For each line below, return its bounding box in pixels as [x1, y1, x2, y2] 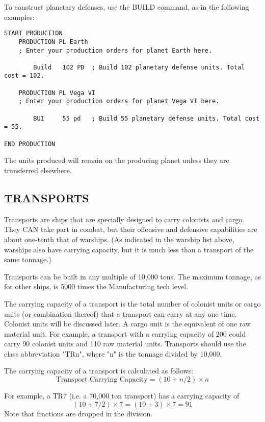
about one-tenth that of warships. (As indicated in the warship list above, [4, 233, 234, 244]
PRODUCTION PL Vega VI [18, 89, 95, 97]
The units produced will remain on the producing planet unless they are [4, 155, 229, 166]
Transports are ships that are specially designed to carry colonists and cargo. [4, 214, 245, 224]
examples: [4, 11, 35, 22]
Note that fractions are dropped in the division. [4, 408, 153, 418]
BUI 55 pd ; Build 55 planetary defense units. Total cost [33, 114, 260, 122]
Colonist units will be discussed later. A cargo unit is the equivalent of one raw [4, 318, 251, 329]
